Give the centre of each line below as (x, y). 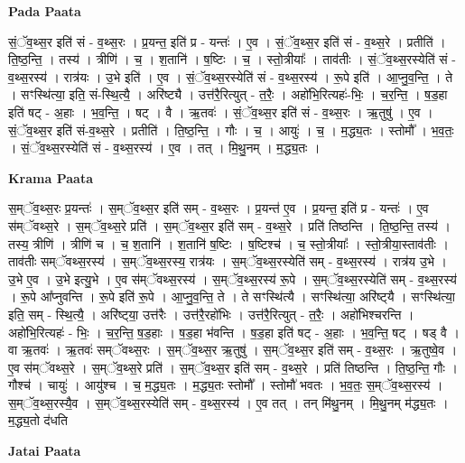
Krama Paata (51, 177)
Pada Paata (45, 11)
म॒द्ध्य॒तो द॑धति (38, 420)
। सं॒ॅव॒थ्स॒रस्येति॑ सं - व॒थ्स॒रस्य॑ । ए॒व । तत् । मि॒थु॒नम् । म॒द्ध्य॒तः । (164, 148)
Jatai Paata (45, 451)
